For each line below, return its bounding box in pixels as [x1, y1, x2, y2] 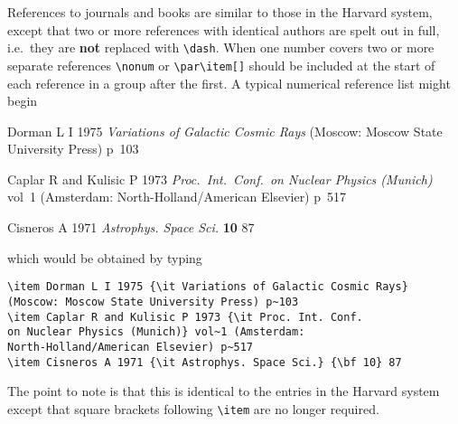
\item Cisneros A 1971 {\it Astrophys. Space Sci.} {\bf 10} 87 [7, 355, 402, 369]
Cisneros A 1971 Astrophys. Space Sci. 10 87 [7, 218, 255, 237]
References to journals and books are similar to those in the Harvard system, [7, 3, 433, 21]
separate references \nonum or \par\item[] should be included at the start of [7, 55, 435, 74]
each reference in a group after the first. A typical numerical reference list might [7, 73, 451, 92]
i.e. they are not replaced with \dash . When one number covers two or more [7, 38, 435, 57]
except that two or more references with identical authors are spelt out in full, [7, 20, 440, 39]
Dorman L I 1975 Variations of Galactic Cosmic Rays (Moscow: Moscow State [7, 121, 443, 140]
